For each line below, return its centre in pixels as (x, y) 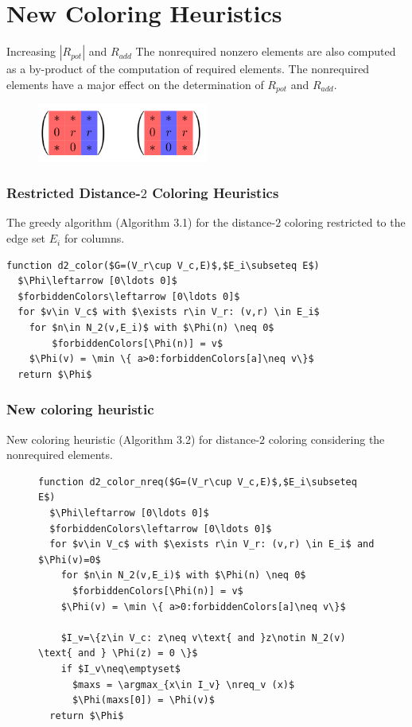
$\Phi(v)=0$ (70, 560)
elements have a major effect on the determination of (135, 84)
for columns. (94, 238)
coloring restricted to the (345, 222)
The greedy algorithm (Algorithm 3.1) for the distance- (141, 222)
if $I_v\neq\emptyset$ (120, 669)
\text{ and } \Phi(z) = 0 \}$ (118, 653)
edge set (26, 238)
